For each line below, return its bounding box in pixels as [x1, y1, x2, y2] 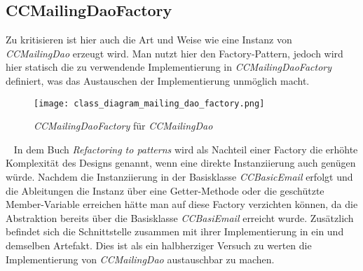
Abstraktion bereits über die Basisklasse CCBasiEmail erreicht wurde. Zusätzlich [6, 210, 354, 225]
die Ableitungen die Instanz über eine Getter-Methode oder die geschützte [6, 183, 324, 197]
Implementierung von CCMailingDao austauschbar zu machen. [6, 251, 275, 266]
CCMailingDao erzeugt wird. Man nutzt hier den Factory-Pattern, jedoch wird [6, 46, 343, 60]
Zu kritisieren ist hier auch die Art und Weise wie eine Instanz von [6, 32, 292, 47]
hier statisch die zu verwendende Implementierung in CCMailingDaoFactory [6, 60, 332, 74]
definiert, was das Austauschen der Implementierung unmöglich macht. [6, 73, 310, 88]
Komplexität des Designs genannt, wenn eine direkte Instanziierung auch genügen [6, 155, 356, 170]
